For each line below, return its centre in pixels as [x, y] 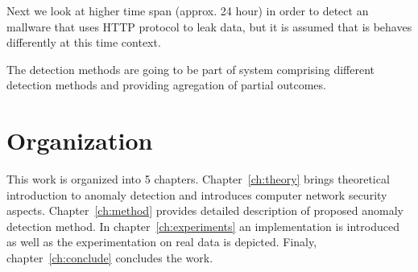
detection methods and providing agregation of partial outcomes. [166, 85]
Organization [80, 140]
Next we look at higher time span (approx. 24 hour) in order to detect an [188, 10]
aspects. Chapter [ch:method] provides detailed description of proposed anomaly [205, 210]
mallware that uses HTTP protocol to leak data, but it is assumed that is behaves [209, 26]
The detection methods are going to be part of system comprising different [190, 69]
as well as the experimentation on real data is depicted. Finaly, [162, 242]
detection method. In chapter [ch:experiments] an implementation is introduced [203, 226]
